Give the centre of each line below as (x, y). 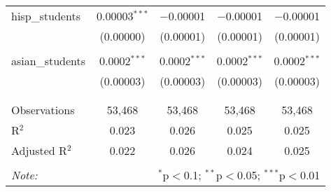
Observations (43, 110)
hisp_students (46, 16)
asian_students (49, 61)
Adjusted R (39, 150)
